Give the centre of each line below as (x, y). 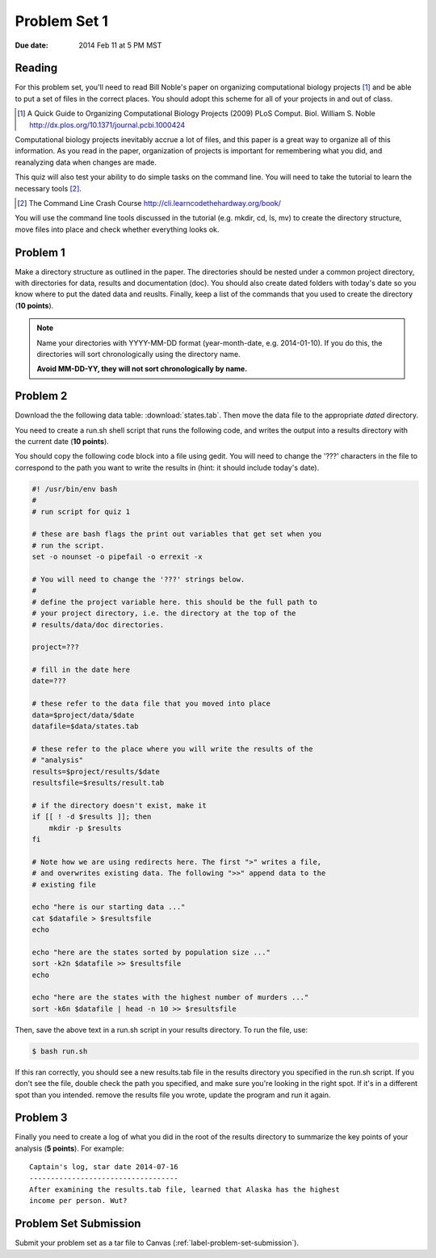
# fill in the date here (81, 670)
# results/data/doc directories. (98, 625)
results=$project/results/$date (96, 772)
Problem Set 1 (62, 21)
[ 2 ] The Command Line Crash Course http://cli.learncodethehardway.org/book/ (149, 203)
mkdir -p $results (85, 828)
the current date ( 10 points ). (62, 442)
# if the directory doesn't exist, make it (119, 805)
